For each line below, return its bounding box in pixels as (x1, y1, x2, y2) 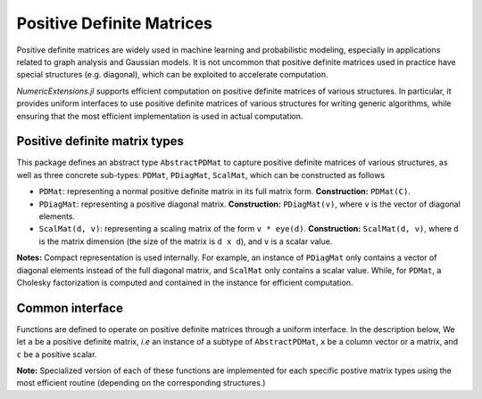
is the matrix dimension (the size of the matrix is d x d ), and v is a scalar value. (38, 236, 333, 247)
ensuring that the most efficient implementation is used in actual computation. (16, 110, 303, 121)
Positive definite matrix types (16, 134, 185, 149)
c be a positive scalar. (16, 348, 97, 360)
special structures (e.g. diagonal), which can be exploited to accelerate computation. (16, 69, 328, 80)
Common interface (16, 300, 124, 315)
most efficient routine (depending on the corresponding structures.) (16, 378, 266, 388)
